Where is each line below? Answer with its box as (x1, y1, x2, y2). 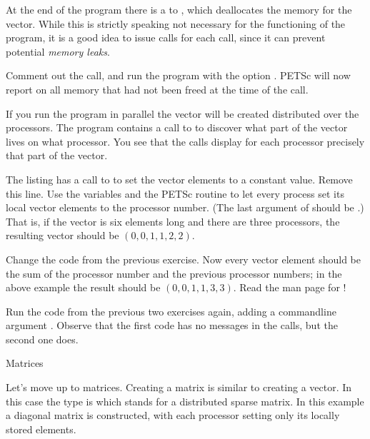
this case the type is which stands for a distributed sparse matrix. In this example (6, 393, 364, 408)
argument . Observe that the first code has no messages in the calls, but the (6, 318, 338, 333)
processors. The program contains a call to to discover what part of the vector (6, 120, 348, 135)
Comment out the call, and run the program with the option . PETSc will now (6, 68, 351, 83)
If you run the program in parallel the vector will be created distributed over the (6, 106, 359, 121)
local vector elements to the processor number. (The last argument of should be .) (6, 200, 364, 215)
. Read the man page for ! (233, 280, 346, 295)
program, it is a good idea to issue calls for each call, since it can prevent (6, 30, 326, 45)
